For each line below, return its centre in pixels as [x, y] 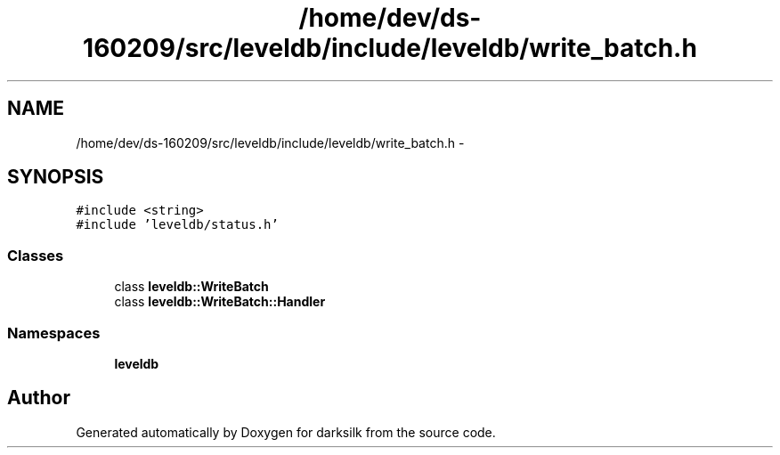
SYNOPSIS [56, 177]
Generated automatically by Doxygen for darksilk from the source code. [286, 432]
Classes [36, 255]
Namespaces [54, 333]
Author [39, 398]
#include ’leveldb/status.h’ [177, 225]
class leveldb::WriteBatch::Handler [220, 302]
